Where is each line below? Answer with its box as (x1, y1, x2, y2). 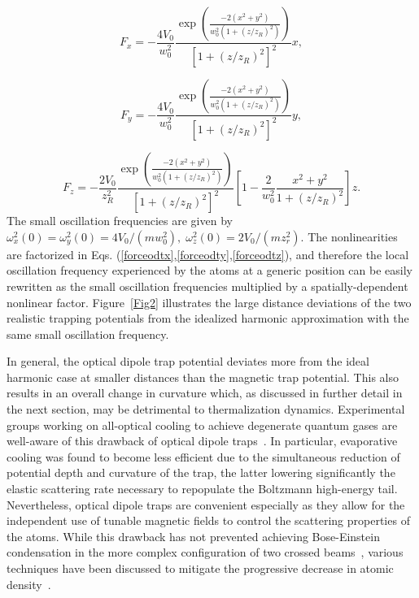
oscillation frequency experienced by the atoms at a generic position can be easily (7, 262, 412, 279)
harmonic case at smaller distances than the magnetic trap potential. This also (7, 368, 399, 385)
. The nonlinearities (300, 227, 398, 245)
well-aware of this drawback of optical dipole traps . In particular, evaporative (7, 432, 398, 449)
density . (7, 575, 51, 592)
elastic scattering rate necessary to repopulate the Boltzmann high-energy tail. (7, 480, 398, 497)
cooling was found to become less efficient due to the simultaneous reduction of (7, 448, 400, 465)
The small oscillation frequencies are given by (7, 212, 233, 229)
